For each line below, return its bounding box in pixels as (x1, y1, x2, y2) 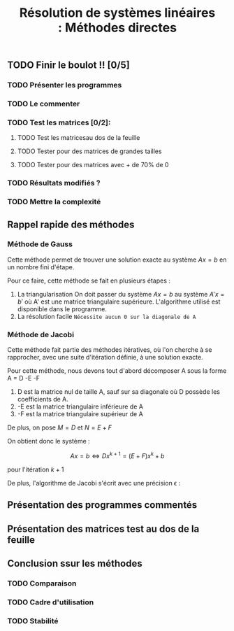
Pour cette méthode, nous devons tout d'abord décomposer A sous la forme (7, 367, 227, 375)
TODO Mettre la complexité (7, 197, 101, 207)
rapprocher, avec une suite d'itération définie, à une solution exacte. (7, 353, 204, 362)
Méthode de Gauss (7, 239, 73, 249)
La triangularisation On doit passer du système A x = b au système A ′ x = (17, 290, 225, 298)
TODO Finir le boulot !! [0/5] (7, 59, 131, 71)
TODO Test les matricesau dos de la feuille (17, 134, 140, 142)
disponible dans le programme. (17, 304, 107, 313)
